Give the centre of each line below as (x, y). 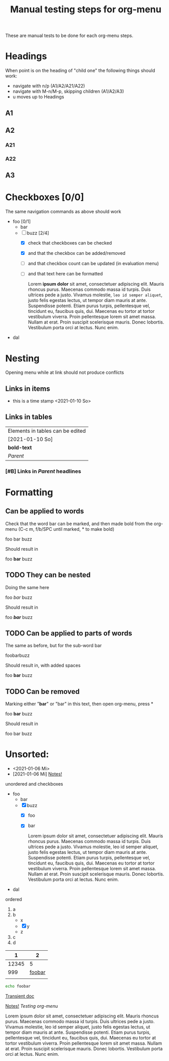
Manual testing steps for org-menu (86, 9)
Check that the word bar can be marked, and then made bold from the (79, 524)
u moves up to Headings (38, 97)
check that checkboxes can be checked (70, 243)
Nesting (22, 358)
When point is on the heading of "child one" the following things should (80, 71)
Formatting (29, 492)
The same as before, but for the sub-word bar (54, 646)
